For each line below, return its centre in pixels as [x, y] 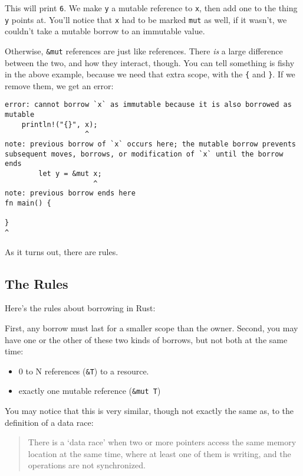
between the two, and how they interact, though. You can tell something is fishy [150, 62]
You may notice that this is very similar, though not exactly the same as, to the [149, 411]
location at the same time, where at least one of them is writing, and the [159, 453]
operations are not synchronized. [87, 465]
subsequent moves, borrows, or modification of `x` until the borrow [144, 154]
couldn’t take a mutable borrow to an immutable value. [105, 31]
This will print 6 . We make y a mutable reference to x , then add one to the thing [151, 8]
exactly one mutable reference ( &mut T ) [90, 391]
